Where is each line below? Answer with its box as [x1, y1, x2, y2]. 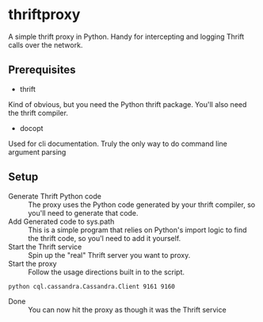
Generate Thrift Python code [8, 191, 101, 201]
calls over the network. [8, 40, 83, 49]
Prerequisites [8, 63, 76, 77]
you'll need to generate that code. [28, 208, 139, 217]
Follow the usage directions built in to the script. [28, 267, 185, 277]
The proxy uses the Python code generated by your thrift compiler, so [28, 200, 256, 209]
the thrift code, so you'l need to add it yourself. [28, 233, 181, 243]
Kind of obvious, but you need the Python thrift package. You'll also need [8, 99, 247, 109]
